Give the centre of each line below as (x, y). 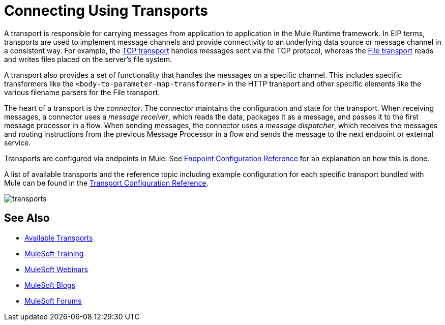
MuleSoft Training (54, 253)
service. (18, 142)
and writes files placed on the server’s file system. (88, 59)
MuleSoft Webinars (56, 269)
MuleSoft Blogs (50, 285)
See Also (27, 218)
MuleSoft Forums (53, 301)
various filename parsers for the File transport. (82, 92)
